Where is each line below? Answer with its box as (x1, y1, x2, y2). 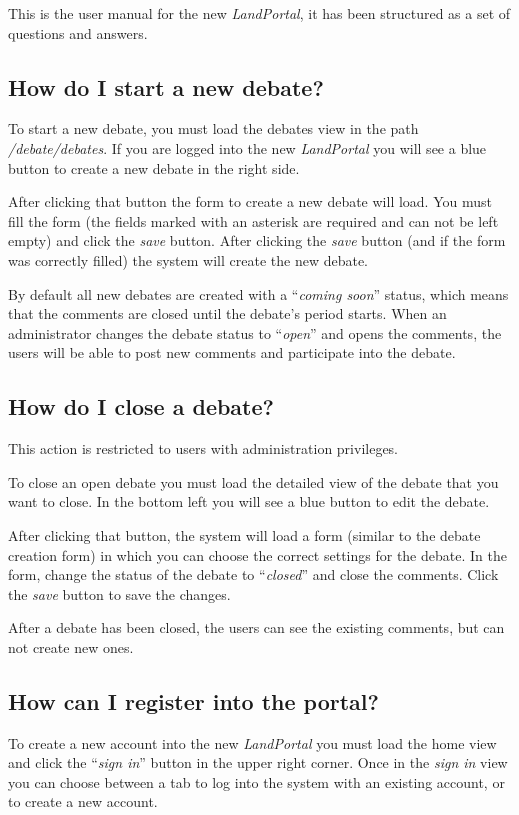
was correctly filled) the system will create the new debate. (8, 249, 369, 270)
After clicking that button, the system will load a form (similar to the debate (8, 524, 481, 545)
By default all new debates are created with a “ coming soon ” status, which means (8, 283, 509, 304)
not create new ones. (8, 636, 134, 657)
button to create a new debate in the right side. (8, 157, 300, 178)
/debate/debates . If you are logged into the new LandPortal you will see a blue (8, 137, 487, 158)
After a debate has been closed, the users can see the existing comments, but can (8, 617, 505, 638)
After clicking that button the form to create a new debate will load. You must (8, 191, 492, 212)
